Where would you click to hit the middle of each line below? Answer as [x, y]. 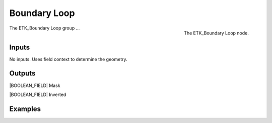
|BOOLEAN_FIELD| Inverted [38, 94]
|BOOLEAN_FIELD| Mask [35, 85]
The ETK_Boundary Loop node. [216, 33]
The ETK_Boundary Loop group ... [45, 28]
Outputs [22, 73]
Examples [25, 109]
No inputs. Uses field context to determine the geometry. [69, 59]
